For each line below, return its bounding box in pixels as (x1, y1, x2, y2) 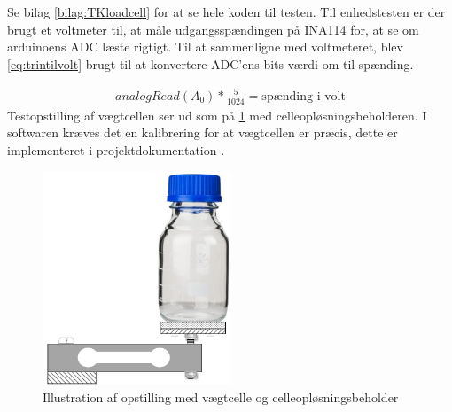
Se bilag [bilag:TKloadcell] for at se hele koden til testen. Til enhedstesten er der (7, 3, 446, 20)
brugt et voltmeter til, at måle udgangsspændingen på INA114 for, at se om (7, 19, 419, 38)
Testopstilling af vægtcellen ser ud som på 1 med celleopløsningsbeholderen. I (7, 105, 427, 124)
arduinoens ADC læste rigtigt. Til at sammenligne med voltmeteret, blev (7, 37, 403, 56)
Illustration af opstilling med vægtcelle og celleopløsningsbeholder (43, 387, 399, 406)
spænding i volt (261, 89, 346, 103)
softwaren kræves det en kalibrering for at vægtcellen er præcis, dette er (7, 123, 398, 142)
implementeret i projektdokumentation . (7, 140, 225, 159)
